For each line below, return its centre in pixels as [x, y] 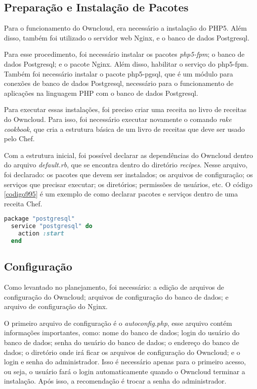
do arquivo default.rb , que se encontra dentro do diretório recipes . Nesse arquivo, [126, 165]
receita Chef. [23, 203]
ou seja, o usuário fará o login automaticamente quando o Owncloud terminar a [125, 371]
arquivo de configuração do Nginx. [56, 306]
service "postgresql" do [52, 226]
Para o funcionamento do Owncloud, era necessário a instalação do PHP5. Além [126, 28]
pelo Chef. [20, 138]
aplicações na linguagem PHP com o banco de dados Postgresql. [101, 93]
